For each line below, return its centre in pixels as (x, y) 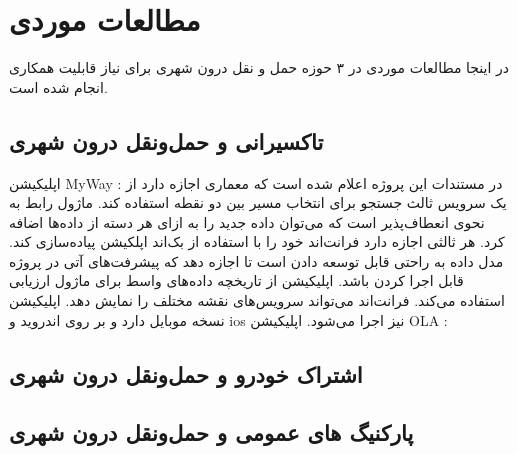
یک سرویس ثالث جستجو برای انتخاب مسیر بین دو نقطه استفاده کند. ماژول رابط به (258, 202)
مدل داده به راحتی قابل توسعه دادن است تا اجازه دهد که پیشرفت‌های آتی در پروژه (256, 260)
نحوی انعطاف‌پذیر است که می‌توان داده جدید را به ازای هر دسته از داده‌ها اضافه (247, 221)
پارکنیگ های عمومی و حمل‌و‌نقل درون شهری (211, 432)
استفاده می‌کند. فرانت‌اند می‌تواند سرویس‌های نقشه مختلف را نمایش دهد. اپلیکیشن (257, 300)
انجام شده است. (58, 86)
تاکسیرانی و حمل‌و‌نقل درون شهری (166, 140)
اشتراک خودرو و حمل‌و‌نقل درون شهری (186, 373)
